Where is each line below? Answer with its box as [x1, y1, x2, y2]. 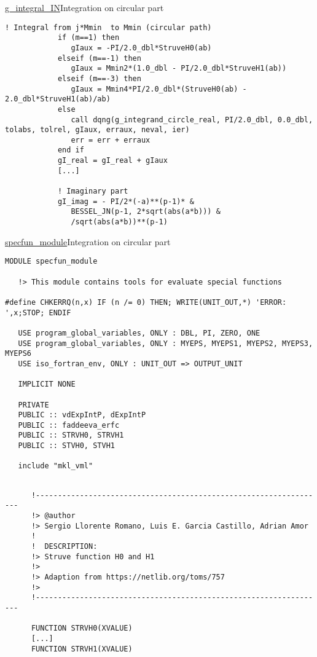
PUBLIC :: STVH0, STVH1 [18, 441, 115, 450]
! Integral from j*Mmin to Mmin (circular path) [5, 23, 212, 32]
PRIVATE [18, 400, 49, 409]
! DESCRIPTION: [31, 542, 98, 551]
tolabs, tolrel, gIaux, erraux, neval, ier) [5, 125, 190, 135]
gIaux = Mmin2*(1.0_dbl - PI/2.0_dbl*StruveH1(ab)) [71, 64, 287, 73]
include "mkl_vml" [18, 462, 93, 471]
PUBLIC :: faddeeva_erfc [18, 420, 120, 430]
